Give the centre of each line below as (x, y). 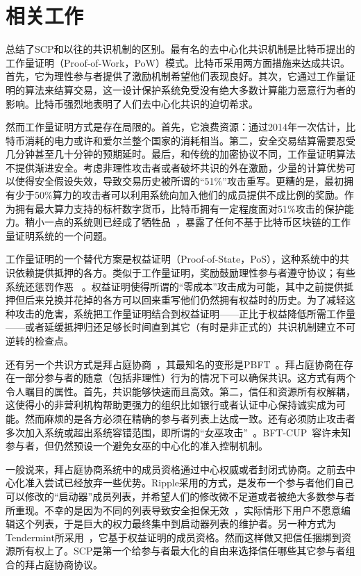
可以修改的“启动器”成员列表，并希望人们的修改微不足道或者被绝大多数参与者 (180, 496)
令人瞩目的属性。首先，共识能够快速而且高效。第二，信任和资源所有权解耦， (180, 391)
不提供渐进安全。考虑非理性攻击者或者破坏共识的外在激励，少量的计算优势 (176, 167)
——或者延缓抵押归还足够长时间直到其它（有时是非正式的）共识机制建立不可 (180, 327)
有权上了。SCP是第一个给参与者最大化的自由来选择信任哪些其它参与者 (185, 551)
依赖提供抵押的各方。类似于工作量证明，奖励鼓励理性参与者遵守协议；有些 (185, 273)
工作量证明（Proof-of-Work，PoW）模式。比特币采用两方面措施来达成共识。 (178, 62)
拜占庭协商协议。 (64, 564)
